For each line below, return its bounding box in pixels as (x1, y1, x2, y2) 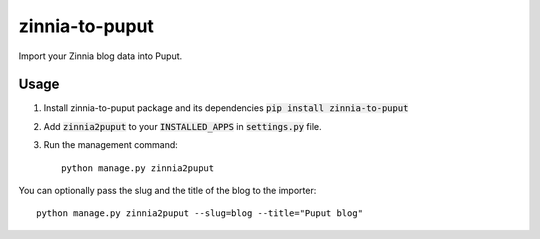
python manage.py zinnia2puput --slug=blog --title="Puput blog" (36, 208, 364, 219)
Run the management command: (43, 139, 179, 151)
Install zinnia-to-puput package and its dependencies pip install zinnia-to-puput (43, 102, 409, 114)
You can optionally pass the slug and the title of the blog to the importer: (18, 185, 317, 197)
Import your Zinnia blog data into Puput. (18, 50, 183, 62)
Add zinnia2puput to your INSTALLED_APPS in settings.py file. (43, 120, 322, 132)
